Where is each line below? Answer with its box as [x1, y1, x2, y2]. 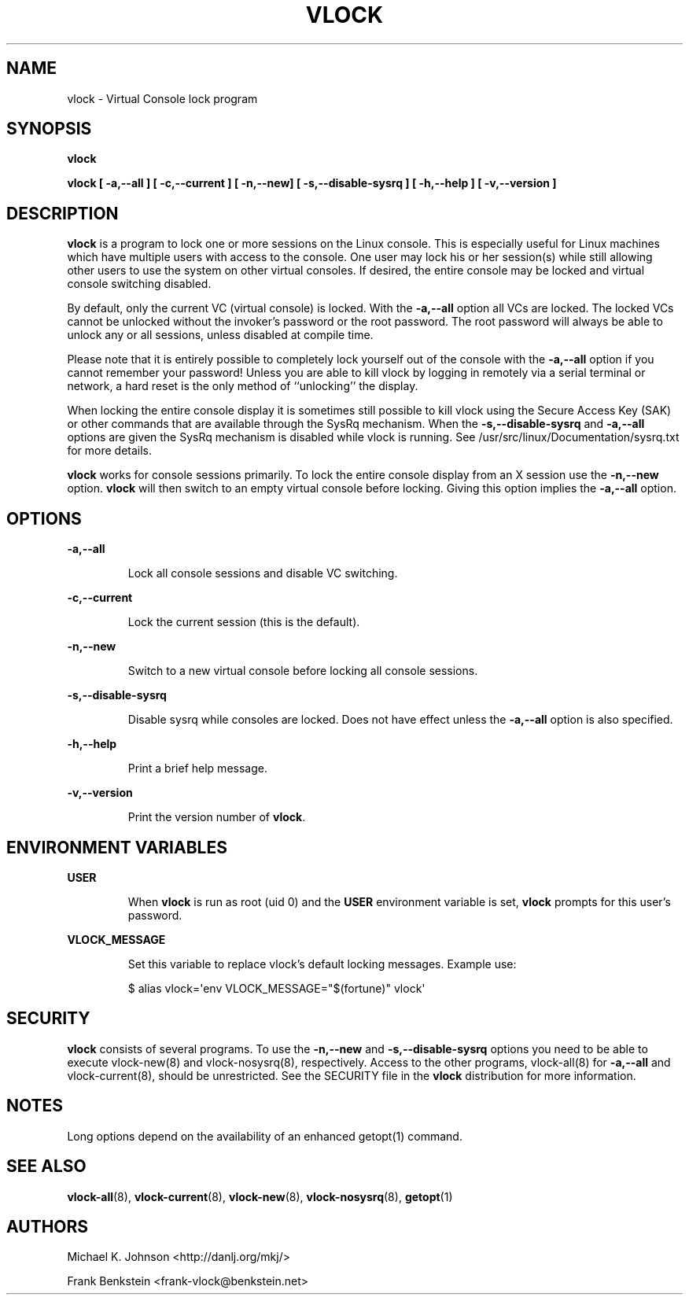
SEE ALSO [6, 1156, 87, 1177]
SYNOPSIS [6, 119, 92, 139]
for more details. [67, 444, 153, 458]
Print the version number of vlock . [127, 810, 306, 824]
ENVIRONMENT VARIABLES [6, 837, 227, 857]
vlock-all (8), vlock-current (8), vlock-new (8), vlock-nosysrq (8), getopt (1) [67, 1189, 453, 1203]
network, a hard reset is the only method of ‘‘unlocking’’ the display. [67, 379, 418, 393]
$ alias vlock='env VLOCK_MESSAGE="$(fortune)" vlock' [127, 981, 426, 995]
